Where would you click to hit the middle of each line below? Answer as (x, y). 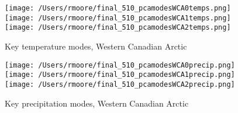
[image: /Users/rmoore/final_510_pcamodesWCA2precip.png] (120, 84)
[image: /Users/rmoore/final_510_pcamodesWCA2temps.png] (118, 28)
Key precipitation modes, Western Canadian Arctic (97, 103)
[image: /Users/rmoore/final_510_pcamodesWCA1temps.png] (118, 18)
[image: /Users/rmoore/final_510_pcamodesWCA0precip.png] (120, 65)
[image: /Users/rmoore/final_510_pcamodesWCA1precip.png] (120, 75)
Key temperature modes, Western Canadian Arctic (96, 46)
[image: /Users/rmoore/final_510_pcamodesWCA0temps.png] (118, 8)
